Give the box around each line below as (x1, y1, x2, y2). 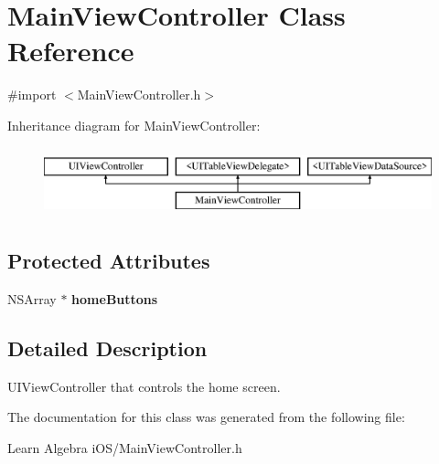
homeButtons (71, 289, 158, 308)
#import (7, 85, 57, 104)
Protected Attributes (7, 247, 210, 275)
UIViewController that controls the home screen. (7, 376, 281, 395)
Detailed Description (7, 333, 208, 362)
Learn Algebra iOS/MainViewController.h (7, 438, 242, 457)
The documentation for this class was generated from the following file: (7, 407, 405, 427)
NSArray (7, 289, 57, 308)
